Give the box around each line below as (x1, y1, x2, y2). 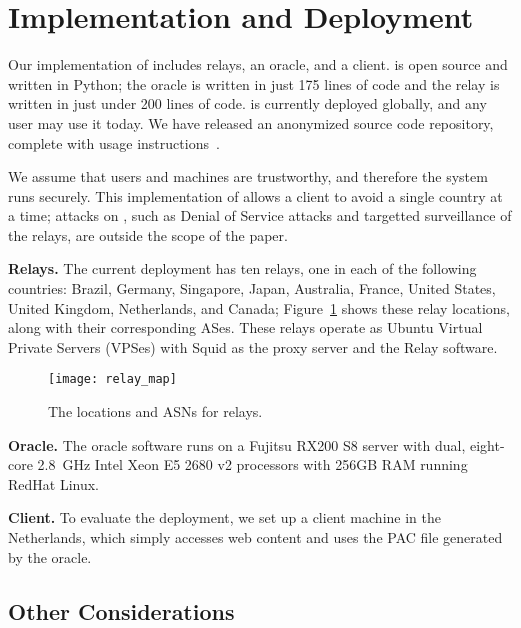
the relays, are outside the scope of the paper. (8, 224, 288, 245)
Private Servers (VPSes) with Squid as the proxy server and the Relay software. (8, 336, 498, 357)
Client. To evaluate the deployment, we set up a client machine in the (8, 507, 441, 528)
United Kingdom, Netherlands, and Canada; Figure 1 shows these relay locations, (8, 297, 510, 318)
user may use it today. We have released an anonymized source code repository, (8, 112, 494, 133)
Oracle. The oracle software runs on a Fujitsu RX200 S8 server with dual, (8, 434, 466, 455)
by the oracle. (8, 546, 92, 567)
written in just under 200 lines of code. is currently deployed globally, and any (8, 93, 487, 114)
